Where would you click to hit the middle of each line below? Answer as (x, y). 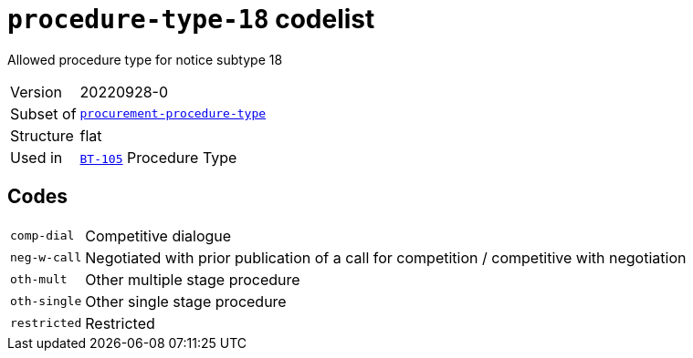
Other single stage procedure (186, 301)
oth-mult (39, 280)
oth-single (46, 302)
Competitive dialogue (158, 235)
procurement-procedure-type (173, 114)
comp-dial (42, 236)
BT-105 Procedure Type (158, 157)
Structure (42, 135)
